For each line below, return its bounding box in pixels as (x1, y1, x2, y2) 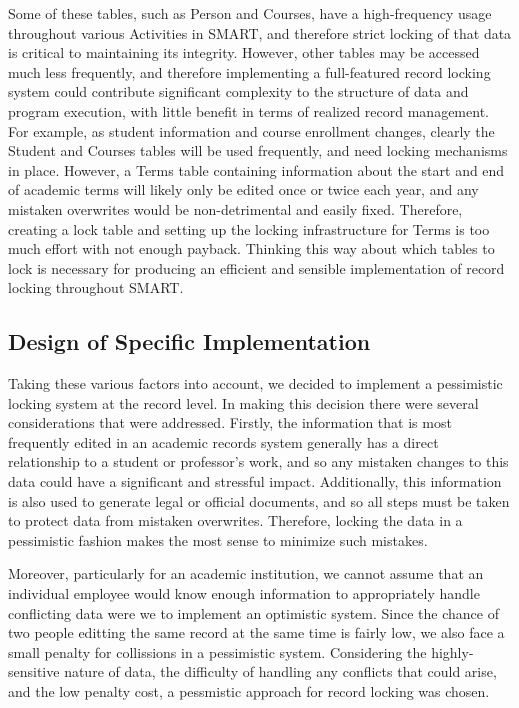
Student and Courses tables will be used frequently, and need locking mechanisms (8, 140, 508, 161)
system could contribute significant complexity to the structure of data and (8, 81, 469, 102)
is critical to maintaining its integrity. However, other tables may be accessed (8, 42, 480, 63)
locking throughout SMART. (8, 277, 184, 298)
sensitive (8, 661, 60, 682)
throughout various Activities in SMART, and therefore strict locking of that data (8, 22, 512, 43)
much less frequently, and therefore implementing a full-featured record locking (8, 61, 491, 82)
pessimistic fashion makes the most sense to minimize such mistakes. (8, 529, 428, 550)
